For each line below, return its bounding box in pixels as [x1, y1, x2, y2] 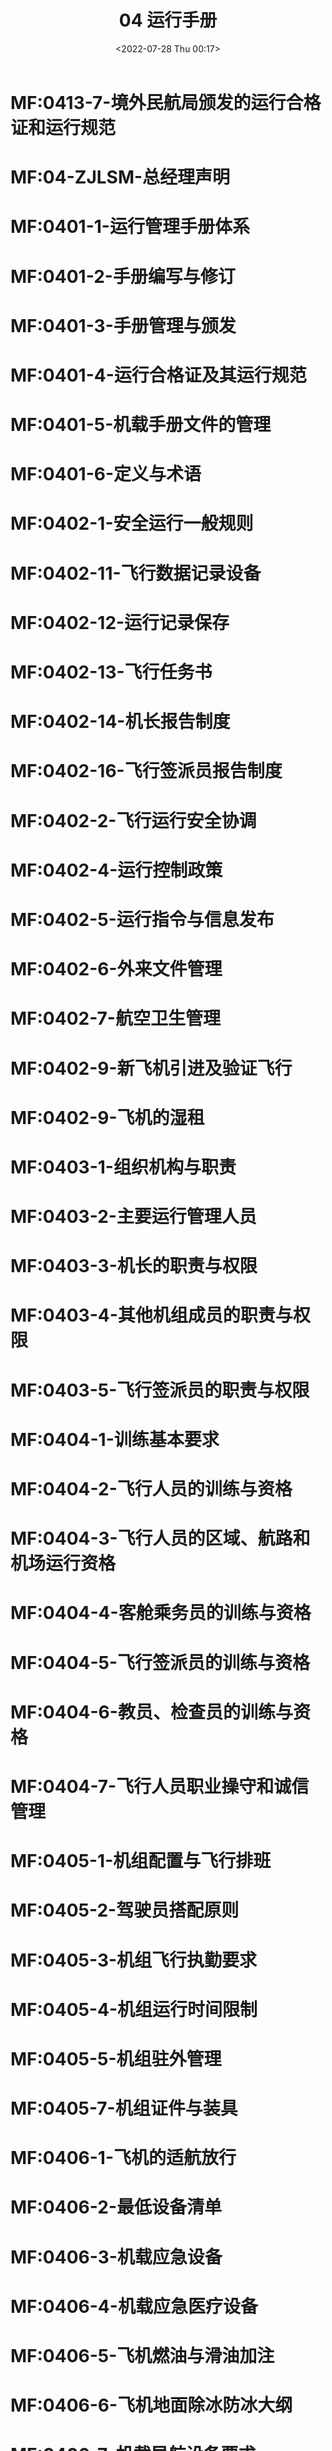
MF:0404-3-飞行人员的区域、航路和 [10, 1527, 311, 1550]
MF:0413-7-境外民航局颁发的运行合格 [10, 91, 322, 114]
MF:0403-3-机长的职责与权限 [10, 1255, 258, 1278]
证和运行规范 [10, 116, 117, 139]
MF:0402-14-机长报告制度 [10, 711, 231, 733]
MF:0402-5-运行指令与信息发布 [10, 908, 275, 931]
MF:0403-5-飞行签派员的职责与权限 [10, 1379, 310, 1401]
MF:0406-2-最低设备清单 [10, 2196, 222, 2219]
